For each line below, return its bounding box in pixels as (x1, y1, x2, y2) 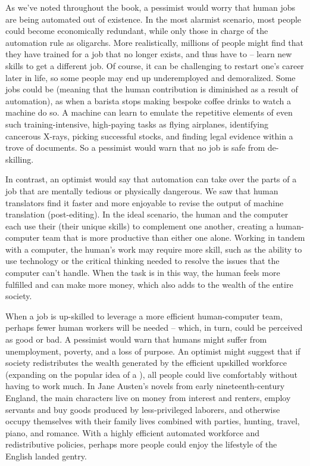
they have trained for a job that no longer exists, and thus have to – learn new (5, 48, 292, 60)
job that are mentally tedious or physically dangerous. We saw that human (5, 184, 278, 197)
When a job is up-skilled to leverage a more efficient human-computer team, (5, 309, 283, 322)
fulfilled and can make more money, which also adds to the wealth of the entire (5, 278, 293, 290)
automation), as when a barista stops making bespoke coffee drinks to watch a (5, 94, 292, 107)
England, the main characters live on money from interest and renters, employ (5, 392, 291, 403)
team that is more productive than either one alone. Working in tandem (42, 231, 305, 244)
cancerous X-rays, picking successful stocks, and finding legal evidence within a (5, 129, 293, 142)
